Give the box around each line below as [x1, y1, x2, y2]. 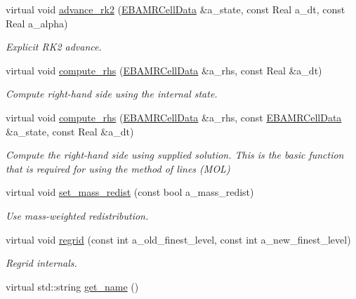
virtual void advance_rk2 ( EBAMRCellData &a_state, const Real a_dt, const [6, 2, 345, 16]
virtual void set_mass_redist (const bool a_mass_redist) [6, 185, 254, 199]
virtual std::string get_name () [6, 279, 139, 293]
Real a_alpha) [6, 15, 68, 30]
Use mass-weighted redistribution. [6, 208, 149, 222]
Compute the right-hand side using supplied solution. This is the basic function [6, 147, 344, 162]
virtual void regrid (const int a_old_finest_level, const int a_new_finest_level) [6, 232, 351, 246]
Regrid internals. [6, 255, 77, 270]
